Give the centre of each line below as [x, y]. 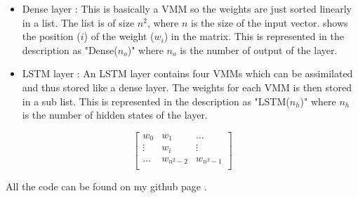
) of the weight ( [119, 36]
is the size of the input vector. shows [269, 22]
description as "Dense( [70, 49]
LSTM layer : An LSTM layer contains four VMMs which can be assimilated [187, 73]
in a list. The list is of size [78, 22]
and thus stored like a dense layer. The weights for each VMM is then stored [187, 87]
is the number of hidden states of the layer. [115, 115]
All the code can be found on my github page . [106, 186]
